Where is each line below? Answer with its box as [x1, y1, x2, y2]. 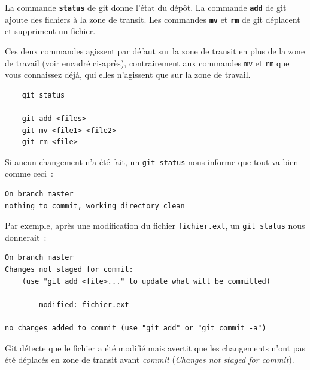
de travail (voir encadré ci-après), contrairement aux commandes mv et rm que [5, 56, 290, 69]
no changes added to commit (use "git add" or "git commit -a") [5, 323, 266, 332]
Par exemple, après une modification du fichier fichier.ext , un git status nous [5, 219, 305, 232]
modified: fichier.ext [39, 300, 129, 309]
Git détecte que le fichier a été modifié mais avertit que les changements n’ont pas [5, 341, 306, 354]
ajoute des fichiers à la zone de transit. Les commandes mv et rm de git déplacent [5, 13, 300, 25]
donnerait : [5, 231, 47, 243]
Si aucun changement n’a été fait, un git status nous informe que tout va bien [5, 155, 299, 168]
